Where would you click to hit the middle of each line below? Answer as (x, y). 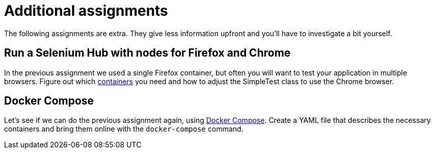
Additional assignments (86, 11)
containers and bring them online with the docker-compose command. (124, 129)
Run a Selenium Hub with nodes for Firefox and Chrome (147, 53)
